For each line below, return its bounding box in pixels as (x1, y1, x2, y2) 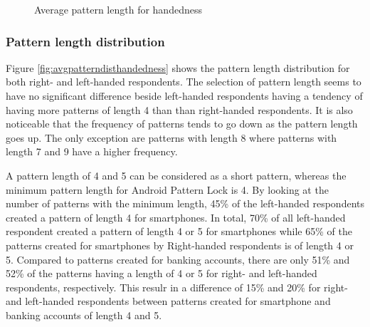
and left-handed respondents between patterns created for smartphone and (6, 294, 331, 308)
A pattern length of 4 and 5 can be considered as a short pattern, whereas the (6, 167, 347, 182)
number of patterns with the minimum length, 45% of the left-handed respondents (6, 196, 364, 211)
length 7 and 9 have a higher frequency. (6, 144, 178, 159)
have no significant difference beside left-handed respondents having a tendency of (6, 88, 363, 103)
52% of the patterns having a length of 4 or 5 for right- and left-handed (6, 266, 317, 281)
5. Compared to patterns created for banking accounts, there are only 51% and (6, 251, 350, 266)
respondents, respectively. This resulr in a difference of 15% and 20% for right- (6, 279, 348, 294)
